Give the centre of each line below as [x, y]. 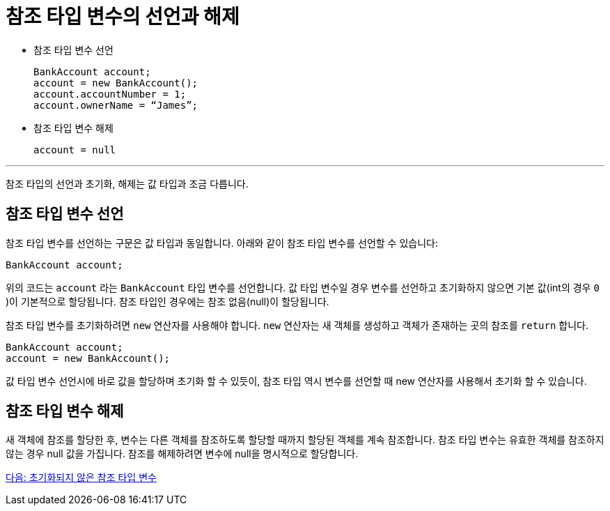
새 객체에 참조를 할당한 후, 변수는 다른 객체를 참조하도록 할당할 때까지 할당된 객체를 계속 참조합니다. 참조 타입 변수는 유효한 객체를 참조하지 [305, 440]
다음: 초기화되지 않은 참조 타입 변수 [81, 478]
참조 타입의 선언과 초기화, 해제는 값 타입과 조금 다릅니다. [127, 183]
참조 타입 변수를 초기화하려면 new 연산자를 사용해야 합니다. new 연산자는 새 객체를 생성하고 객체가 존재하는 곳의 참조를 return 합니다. [297, 325]
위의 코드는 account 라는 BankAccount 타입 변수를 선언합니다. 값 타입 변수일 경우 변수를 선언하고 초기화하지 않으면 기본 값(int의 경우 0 [303, 287]
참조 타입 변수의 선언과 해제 [123, 17]
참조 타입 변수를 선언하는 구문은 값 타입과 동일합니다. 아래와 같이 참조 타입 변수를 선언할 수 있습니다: [222, 243]
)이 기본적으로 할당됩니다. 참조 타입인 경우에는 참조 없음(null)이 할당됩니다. [167, 301]
